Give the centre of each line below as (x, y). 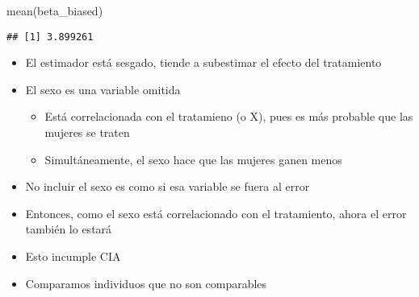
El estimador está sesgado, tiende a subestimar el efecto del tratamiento (203, 62)
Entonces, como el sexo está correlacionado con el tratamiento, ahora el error (216, 213)
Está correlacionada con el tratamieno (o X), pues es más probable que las (229, 116)
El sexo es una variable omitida (103, 89)
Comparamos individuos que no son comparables (146, 283)
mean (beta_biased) (55, 10)
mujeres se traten (87, 132)
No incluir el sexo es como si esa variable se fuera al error (168, 186)
